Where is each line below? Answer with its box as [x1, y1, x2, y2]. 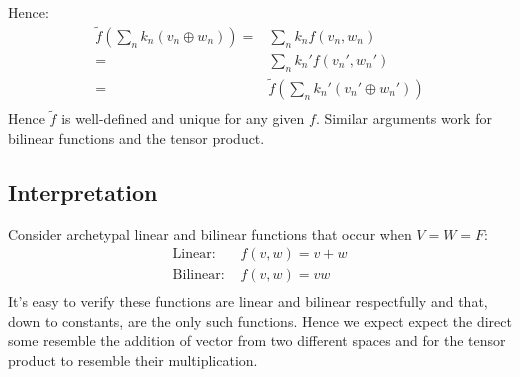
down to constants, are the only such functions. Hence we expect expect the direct [8, 310, 512, 331]
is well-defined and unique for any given [61, 108, 305, 129]
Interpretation [8, 176, 158, 207]
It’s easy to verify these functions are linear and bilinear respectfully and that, [8, 291, 488, 312]
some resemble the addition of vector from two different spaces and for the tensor [8, 330, 506, 351]
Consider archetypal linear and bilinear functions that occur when [8, 223, 412, 244]
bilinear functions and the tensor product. [8, 127, 265, 148]
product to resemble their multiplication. [8, 350, 258, 371]
